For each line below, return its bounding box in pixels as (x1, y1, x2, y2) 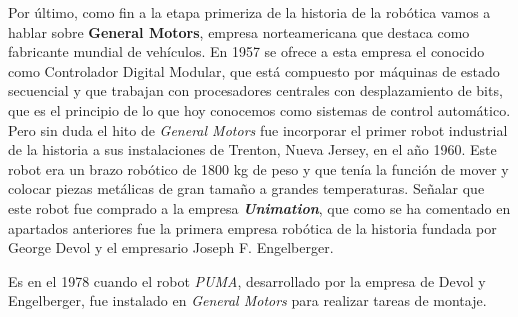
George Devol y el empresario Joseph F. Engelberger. (8, 237, 334, 258)
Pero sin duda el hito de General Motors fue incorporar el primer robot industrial (8, 119, 508, 140)
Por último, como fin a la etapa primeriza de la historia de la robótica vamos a (8, 2, 491, 22)
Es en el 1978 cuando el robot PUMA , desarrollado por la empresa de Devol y (8, 270, 486, 291)
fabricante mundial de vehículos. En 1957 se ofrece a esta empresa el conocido (8, 41, 485, 62)
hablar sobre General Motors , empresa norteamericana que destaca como (8, 21, 470, 42)
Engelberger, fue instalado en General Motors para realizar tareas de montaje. (8, 290, 487, 311)
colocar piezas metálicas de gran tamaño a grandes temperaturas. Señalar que (8, 178, 485, 199)
